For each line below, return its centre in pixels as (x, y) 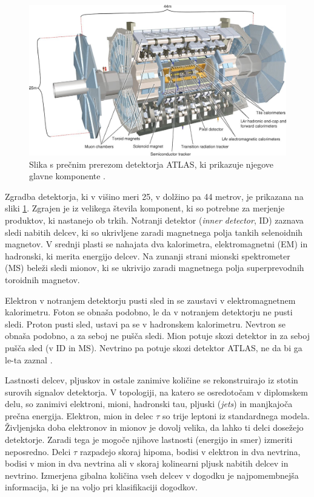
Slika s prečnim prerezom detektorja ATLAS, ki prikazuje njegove (151, 164)
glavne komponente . (68, 176)
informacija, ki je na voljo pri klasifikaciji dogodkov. (101, 487)
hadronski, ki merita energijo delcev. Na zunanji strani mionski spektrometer (148, 255)
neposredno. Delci (38, 451)
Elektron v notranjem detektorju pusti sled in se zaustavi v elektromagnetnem (150, 300)
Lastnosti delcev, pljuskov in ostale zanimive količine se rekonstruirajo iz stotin (152, 380)
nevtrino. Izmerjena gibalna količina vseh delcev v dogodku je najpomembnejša (152, 475)
